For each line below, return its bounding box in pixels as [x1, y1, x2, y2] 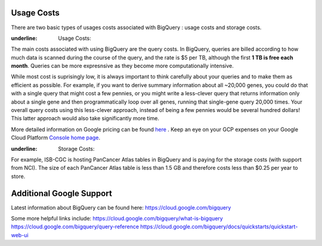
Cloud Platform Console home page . [11, 134, 101, 141]
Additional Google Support [11, 188, 113, 198]
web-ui [11, 231, 29, 238]
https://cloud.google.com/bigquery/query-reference [11, 223, 140, 231]
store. [11, 173, 26, 180]
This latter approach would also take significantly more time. [11, 115, 159, 122]
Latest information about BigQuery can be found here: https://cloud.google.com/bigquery [11, 204, 231, 211]
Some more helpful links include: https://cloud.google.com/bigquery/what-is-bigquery [11, 215, 223, 222]
